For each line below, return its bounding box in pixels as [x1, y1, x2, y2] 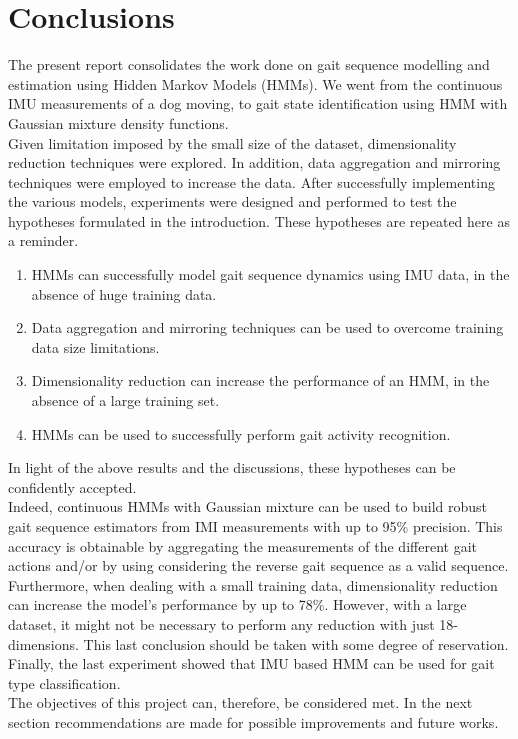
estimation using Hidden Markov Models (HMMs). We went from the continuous [8, 73, 503, 94]
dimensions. [8, 633, 79, 654]
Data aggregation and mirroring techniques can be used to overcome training [31, 317, 504, 338]
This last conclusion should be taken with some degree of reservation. [83, 633, 509, 654]
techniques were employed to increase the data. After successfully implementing [8, 171, 495, 192]
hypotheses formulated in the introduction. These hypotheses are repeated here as [8, 210, 510, 231]
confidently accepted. [8, 476, 137, 497]
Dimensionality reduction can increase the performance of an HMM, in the [31, 370, 490, 391]
